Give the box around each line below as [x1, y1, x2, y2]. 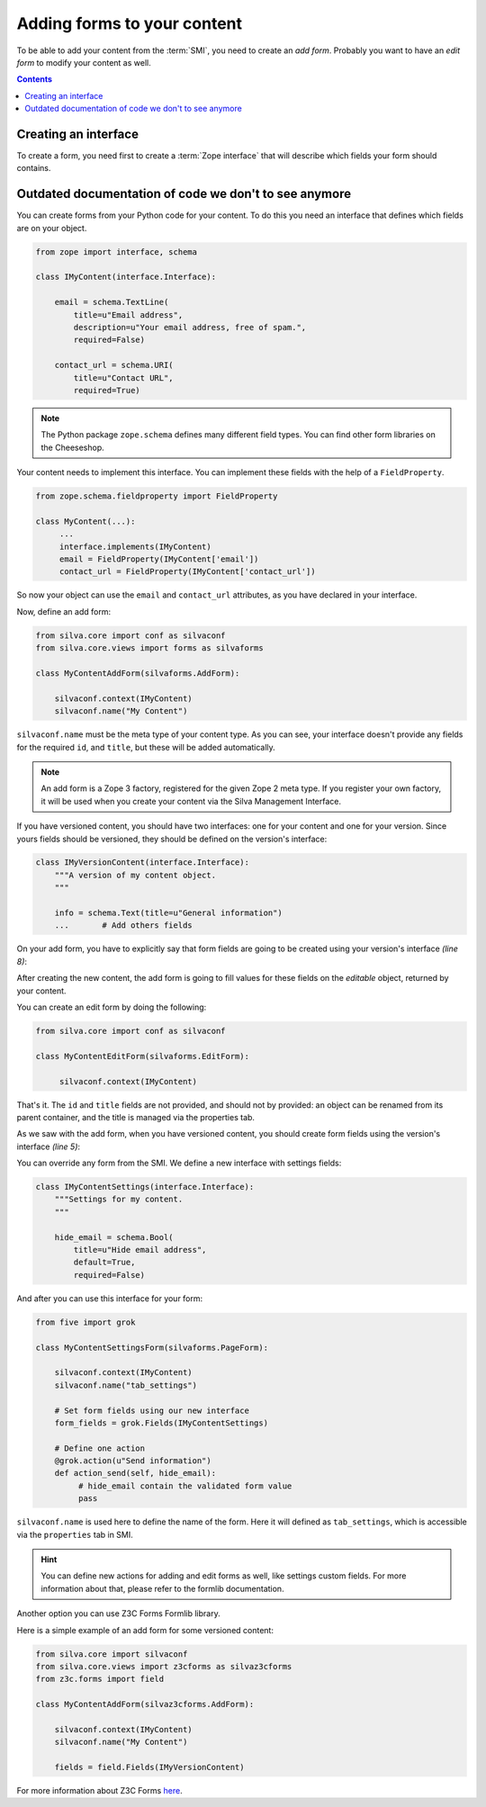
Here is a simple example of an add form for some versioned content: [16, 1624, 274, 1635]
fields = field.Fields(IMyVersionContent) [54, 1762, 245, 1773]
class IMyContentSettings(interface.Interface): [35, 1182, 255, 1192]
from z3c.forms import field [35, 1674, 165, 1685]
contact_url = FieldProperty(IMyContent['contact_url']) [58, 567, 316, 577]
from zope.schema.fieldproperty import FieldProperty [35, 491, 278, 501]
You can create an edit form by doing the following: [16, 1002, 207, 1012]
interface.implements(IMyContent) [58, 541, 211, 552]
